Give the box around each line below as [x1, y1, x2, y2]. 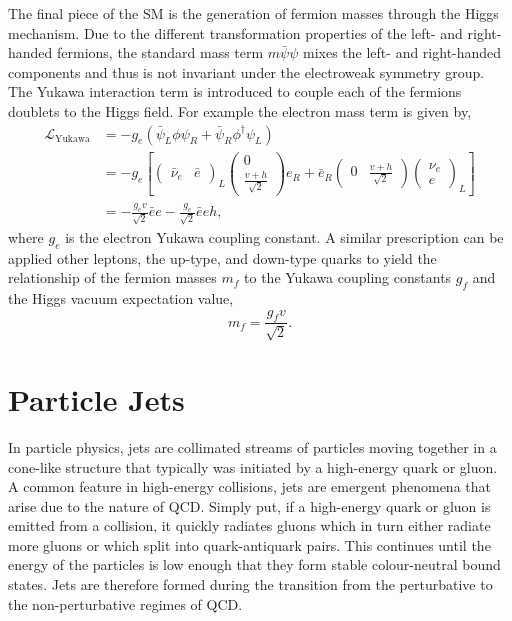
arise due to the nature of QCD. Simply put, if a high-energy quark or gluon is [8, 495, 491, 516]
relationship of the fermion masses [8, 267, 217, 288]
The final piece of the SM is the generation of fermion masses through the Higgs [8, 3, 499, 23]
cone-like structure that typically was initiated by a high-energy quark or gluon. [8, 456, 498, 477]
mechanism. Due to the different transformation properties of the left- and [8, 22, 463, 43]
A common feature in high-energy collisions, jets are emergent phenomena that [8, 476, 491, 497]
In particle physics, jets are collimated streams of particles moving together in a [8, 436, 497, 457]
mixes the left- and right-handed [303, 42, 502, 63]
